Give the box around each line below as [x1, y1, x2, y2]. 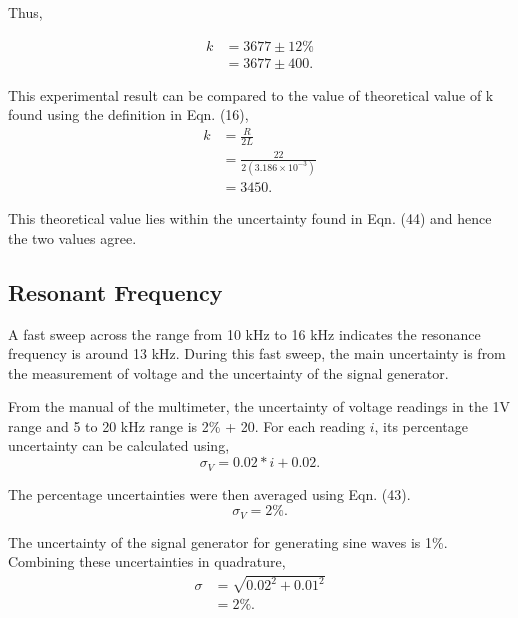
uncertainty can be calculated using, [8, 435, 230, 456]
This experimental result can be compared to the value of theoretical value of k [8, 84, 494, 105]
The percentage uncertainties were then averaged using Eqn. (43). [8, 483, 411, 504]
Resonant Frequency [8, 276, 223, 307]
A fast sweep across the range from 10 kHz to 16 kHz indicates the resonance [8, 323, 481, 344]
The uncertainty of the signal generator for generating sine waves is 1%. [8, 531, 448, 552]
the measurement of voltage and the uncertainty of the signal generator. [8, 362, 449, 383]
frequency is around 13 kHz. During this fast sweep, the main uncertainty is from [8, 343, 506, 364]
